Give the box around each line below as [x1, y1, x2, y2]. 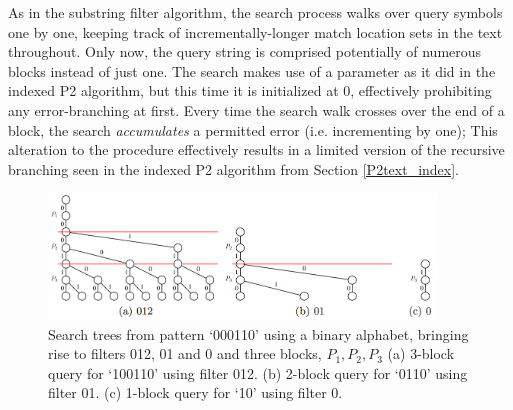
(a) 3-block [387, 343, 455, 364]
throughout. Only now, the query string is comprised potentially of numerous [8, 41, 482, 62]
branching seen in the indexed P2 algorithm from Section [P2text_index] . [8, 158, 459, 179]
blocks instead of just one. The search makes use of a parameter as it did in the [8, 60, 496, 81]
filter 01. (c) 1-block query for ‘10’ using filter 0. [48, 382, 343, 403]
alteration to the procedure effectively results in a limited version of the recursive [8, 139, 505, 160]
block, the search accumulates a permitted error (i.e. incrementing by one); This [8, 119, 498, 140]
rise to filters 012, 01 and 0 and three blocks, [48, 343, 322, 364]
